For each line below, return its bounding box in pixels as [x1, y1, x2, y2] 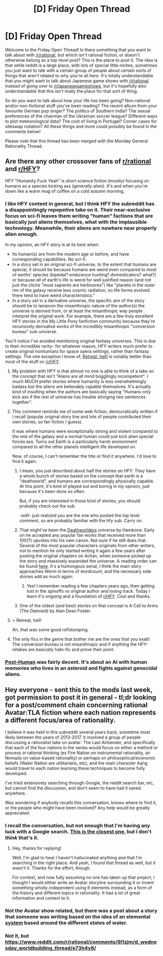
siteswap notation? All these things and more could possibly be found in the [5, 123, 157, 129]
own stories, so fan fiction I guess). [12, 419, 83, 425]
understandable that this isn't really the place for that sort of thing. [5, 88, 138, 94]
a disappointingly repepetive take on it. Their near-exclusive [5, 206, 151, 213]
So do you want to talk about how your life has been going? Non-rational [5, 97, 150, 103]
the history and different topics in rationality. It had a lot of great [12, 890, 140, 896]
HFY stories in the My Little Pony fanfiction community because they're [12, 319, 155, 324]
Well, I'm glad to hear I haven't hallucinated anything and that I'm [12, 855, 143, 861]
